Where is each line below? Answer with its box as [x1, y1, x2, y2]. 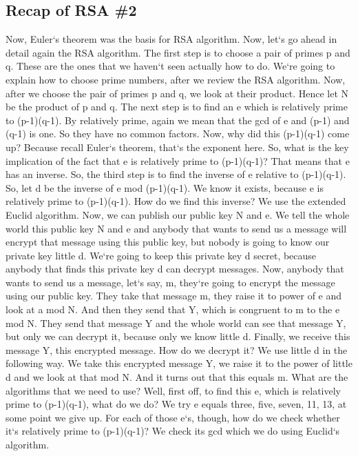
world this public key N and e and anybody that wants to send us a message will [6, 221, 347, 235]
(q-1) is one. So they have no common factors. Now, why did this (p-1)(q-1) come [6, 126, 350, 141]
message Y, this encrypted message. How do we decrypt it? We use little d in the [6, 342, 348, 357]
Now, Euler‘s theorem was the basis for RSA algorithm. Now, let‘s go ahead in [6, 32, 337, 46]
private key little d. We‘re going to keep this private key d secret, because [6, 248, 317, 262]
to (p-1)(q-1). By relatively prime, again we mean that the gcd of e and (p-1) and [6, 112, 350, 127]
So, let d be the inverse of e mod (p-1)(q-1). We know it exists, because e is [6, 180, 324, 195]
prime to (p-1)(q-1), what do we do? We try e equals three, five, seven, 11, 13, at [6, 397, 347, 411]
